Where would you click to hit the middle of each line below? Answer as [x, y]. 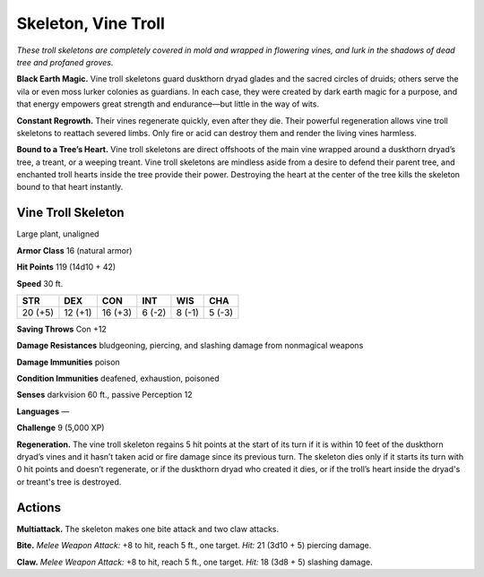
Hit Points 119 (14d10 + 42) [66, 267]
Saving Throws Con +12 [61, 329]
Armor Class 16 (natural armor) [74, 250]
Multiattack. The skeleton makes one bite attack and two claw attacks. [148, 529]
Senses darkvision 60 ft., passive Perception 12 [104, 395]
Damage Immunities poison [68, 362]
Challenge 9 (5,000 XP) [60, 428]
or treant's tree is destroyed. [69, 482]
